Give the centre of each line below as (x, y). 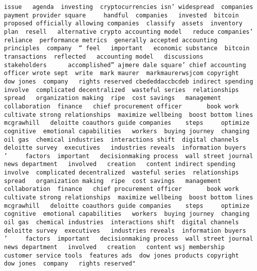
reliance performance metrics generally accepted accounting (111, 40)
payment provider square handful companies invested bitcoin (122, 15)
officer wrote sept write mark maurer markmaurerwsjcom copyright (122, 73)
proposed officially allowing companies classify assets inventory (123, 24)
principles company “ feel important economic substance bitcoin (127, 48)
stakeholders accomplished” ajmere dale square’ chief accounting (125, 65)
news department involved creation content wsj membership (114, 247)
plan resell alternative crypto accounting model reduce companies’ (129, 32)
